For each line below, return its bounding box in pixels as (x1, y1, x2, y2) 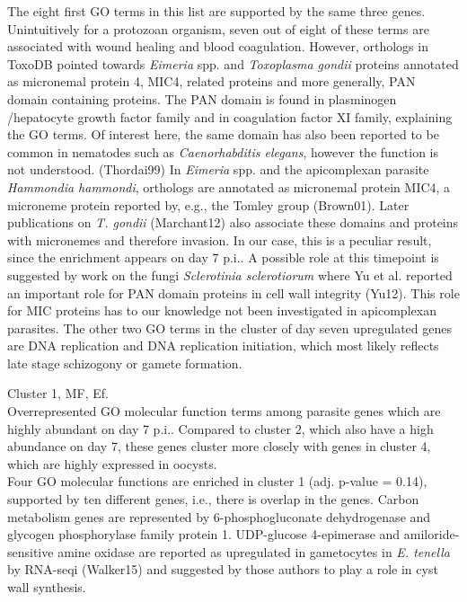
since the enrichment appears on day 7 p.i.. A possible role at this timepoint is (7, 248, 439, 267)
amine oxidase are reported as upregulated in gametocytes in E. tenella (57, 542, 450, 561)
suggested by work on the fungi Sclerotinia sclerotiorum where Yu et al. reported (7, 265, 453, 284)
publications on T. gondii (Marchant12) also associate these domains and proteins (7, 213, 459, 232)
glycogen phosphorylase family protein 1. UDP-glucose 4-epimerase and (7, 525, 401, 544)
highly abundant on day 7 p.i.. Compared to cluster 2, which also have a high (7, 419, 434, 438)
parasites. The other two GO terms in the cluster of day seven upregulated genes (7, 318, 452, 337)
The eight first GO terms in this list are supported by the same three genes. (7, 2, 426, 20)
